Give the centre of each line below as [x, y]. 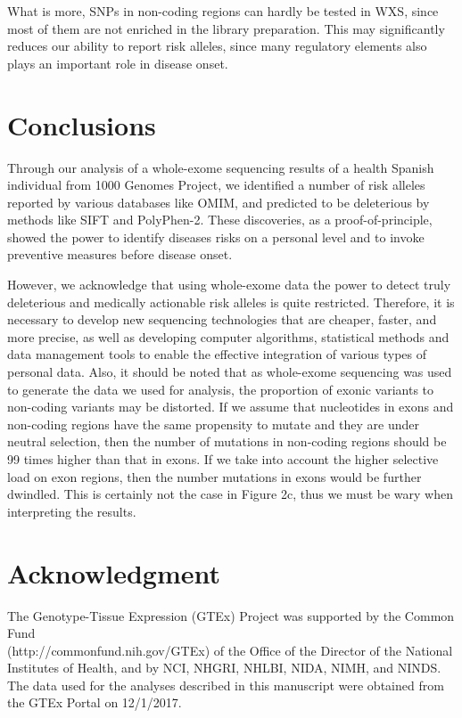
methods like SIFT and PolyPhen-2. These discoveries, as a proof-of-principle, [220, 220]
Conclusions [82, 124]
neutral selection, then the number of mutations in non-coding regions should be [227, 441]
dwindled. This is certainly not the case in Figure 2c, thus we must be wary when [230, 494]
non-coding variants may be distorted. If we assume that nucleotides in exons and [231, 407]
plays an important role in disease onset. [118, 63]
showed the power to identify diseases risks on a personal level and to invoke [216, 237]
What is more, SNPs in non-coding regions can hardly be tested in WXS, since [223, 11]
